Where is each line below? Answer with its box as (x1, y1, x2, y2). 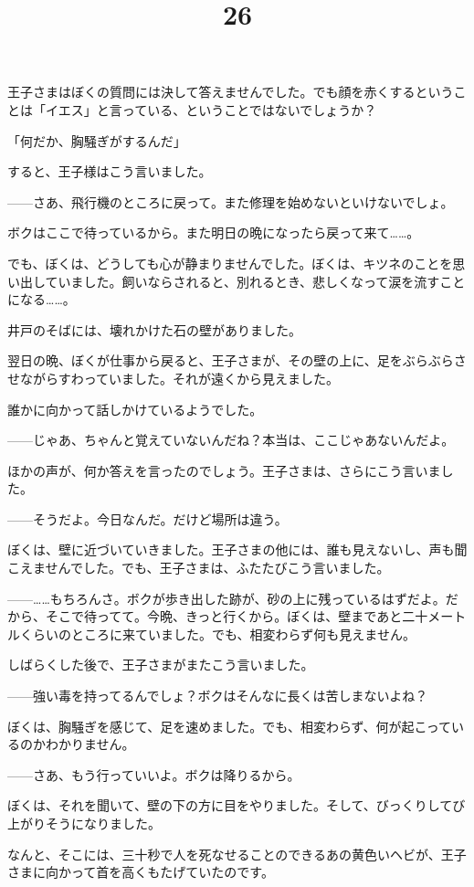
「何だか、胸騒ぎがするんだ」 (7, 131, 186, 150)
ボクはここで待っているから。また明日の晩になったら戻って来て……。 (7, 223, 420, 242)
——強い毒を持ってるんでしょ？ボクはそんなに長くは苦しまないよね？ (7, 686, 428, 705)
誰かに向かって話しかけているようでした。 (7, 399, 263, 418)
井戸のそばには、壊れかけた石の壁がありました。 (7, 320, 301, 339)
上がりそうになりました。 (7, 814, 161, 832)
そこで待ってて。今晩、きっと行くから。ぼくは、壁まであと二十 (45, 607, 428, 626)
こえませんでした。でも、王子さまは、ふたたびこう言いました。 (7, 558, 390, 577)
